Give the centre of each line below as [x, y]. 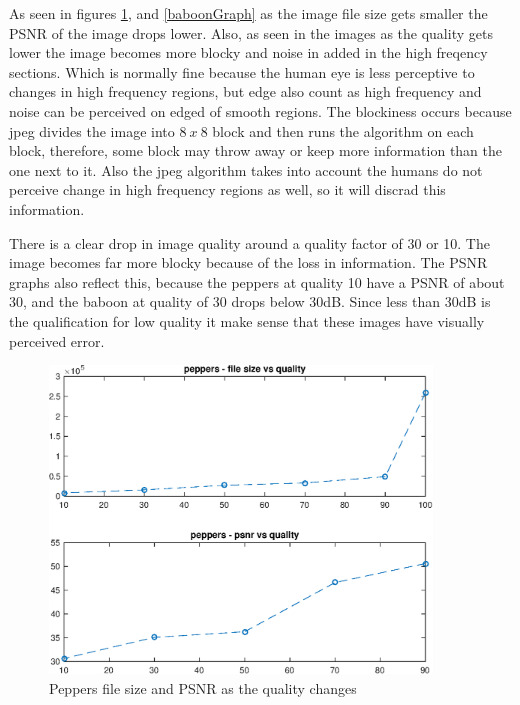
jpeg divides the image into [92, 130]
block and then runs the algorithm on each [343, 130]
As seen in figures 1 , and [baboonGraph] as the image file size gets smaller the [248, 13]
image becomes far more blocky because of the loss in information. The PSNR [248, 262]
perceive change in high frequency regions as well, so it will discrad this [227, 189]
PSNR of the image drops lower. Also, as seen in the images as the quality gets [251, 32]
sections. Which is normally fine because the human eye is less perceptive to [242, 71]
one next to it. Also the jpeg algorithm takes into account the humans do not [246, 169]
